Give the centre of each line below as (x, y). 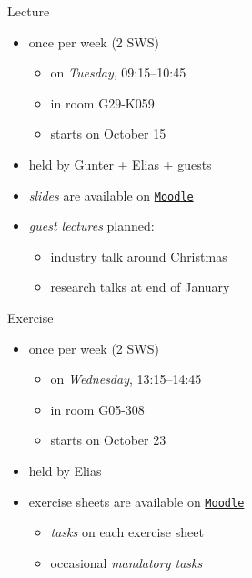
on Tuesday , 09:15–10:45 (118, 72)
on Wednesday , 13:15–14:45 (126, 379)
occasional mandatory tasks (126, 562)
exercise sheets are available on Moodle (136, 501)
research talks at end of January (140, 287)
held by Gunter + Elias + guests (120, 164)
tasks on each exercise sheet (127, 532)
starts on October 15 (108, 134)
